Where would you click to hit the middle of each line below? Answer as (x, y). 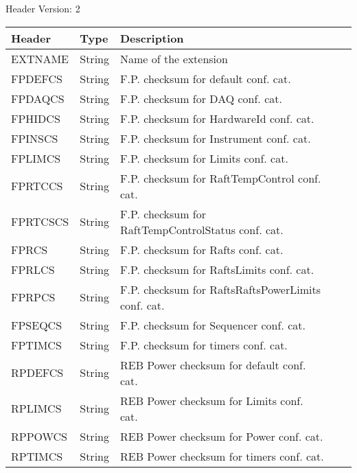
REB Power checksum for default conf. (213, 365)
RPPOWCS (39, 436)
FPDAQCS (38, 98)
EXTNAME (40, 58)
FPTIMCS (36, 345)
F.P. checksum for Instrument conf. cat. (216, 138)
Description (152, 38)
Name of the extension (174, 58)
